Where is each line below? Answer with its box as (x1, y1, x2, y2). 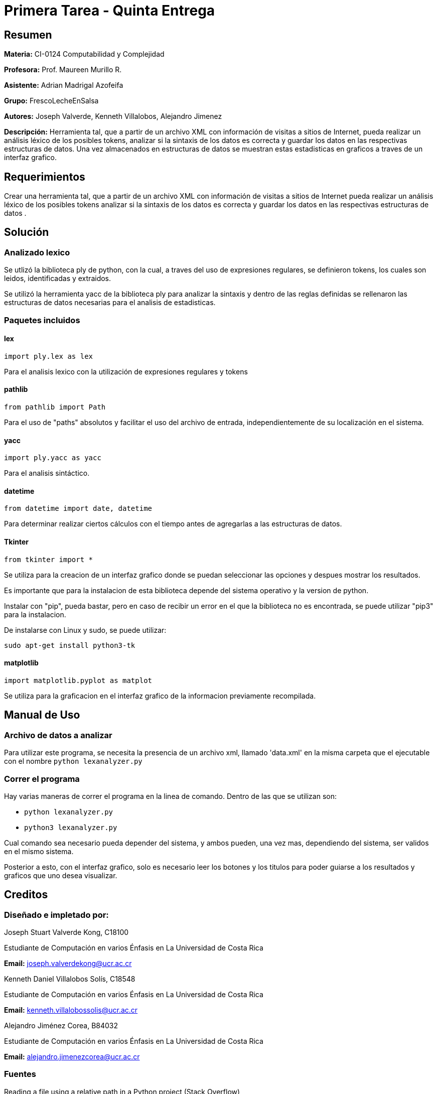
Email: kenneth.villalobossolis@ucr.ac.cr (4, 1006, 138, 1015)
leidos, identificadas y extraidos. (4, 274, 111, 283)
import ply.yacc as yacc (4, 454, 101, 462)
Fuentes (4, 1069, 36, 1079)
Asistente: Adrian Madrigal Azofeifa (4, 81, 123, 90)
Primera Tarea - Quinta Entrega (4, 2, 215, 19)
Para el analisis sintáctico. (4, 469, 90, 478)
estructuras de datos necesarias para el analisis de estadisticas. (4, 298, 216, 307)
